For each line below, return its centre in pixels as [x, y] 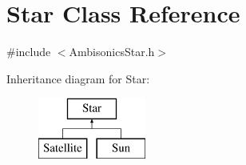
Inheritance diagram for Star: [78, 78]
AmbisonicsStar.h [112, 52]
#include [29, 52]
